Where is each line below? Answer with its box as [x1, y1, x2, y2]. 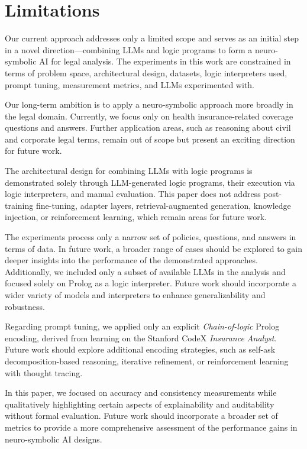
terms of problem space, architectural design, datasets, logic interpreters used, [5, 66, 287, 79]
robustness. [5, 300, 45, 312]
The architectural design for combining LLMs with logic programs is [5, 164, 253, 177]
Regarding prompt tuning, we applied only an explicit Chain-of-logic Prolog [5, 320, 280, 332]
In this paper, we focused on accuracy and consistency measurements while [5, 386, 277, 399]
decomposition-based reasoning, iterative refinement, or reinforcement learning [5, 354, 289, 367]
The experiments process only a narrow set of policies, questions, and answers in [5, 231, 296, 243]
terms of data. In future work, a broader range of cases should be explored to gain [5, 242, 303, 254]
